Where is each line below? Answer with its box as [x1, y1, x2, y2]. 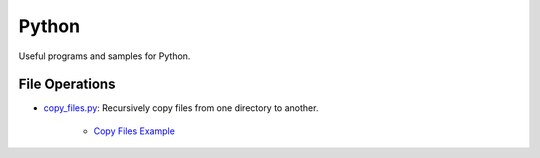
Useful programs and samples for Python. [18, 50, 191, 62]
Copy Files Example [93, 125, 175, 137]
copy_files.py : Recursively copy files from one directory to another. [43, 102, 319, 114]
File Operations [18, 76, 116, 93]
